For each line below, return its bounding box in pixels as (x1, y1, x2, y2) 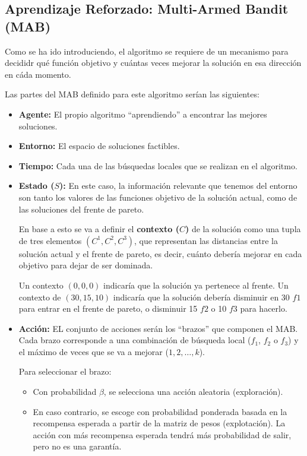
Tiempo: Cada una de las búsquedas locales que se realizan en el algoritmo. (18, 159, 297, 172)
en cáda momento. (5, 68, 71, 80)
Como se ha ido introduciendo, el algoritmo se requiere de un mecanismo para (5, 45, 289, 57)
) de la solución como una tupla (185, 223, 301, 235)
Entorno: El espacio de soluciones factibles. (18, 140, 180, 152)
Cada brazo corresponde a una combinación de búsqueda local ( (18, 334, 251, 346)
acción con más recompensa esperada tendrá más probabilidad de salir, (33, 428, 292, 441)
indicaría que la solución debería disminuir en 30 (113, 290, 290, 303)
